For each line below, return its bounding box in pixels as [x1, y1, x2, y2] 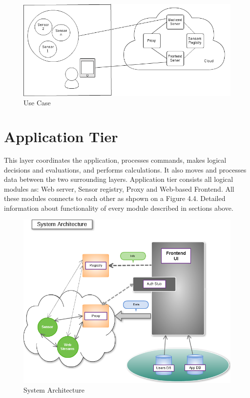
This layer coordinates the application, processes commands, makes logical [4, 154, 227, 165]
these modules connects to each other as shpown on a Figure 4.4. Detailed [4, 193, 226, 203]
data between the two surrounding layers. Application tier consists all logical [4, 174, 233, 184]
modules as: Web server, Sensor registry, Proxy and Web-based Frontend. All [4, 183, 234, 194]
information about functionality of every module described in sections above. [4, 202, 233, 213]
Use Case [23, 98, 51, 108]
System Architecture [23, 384, 84, 395]
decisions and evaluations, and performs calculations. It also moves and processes [4, 164, 247, 174]
